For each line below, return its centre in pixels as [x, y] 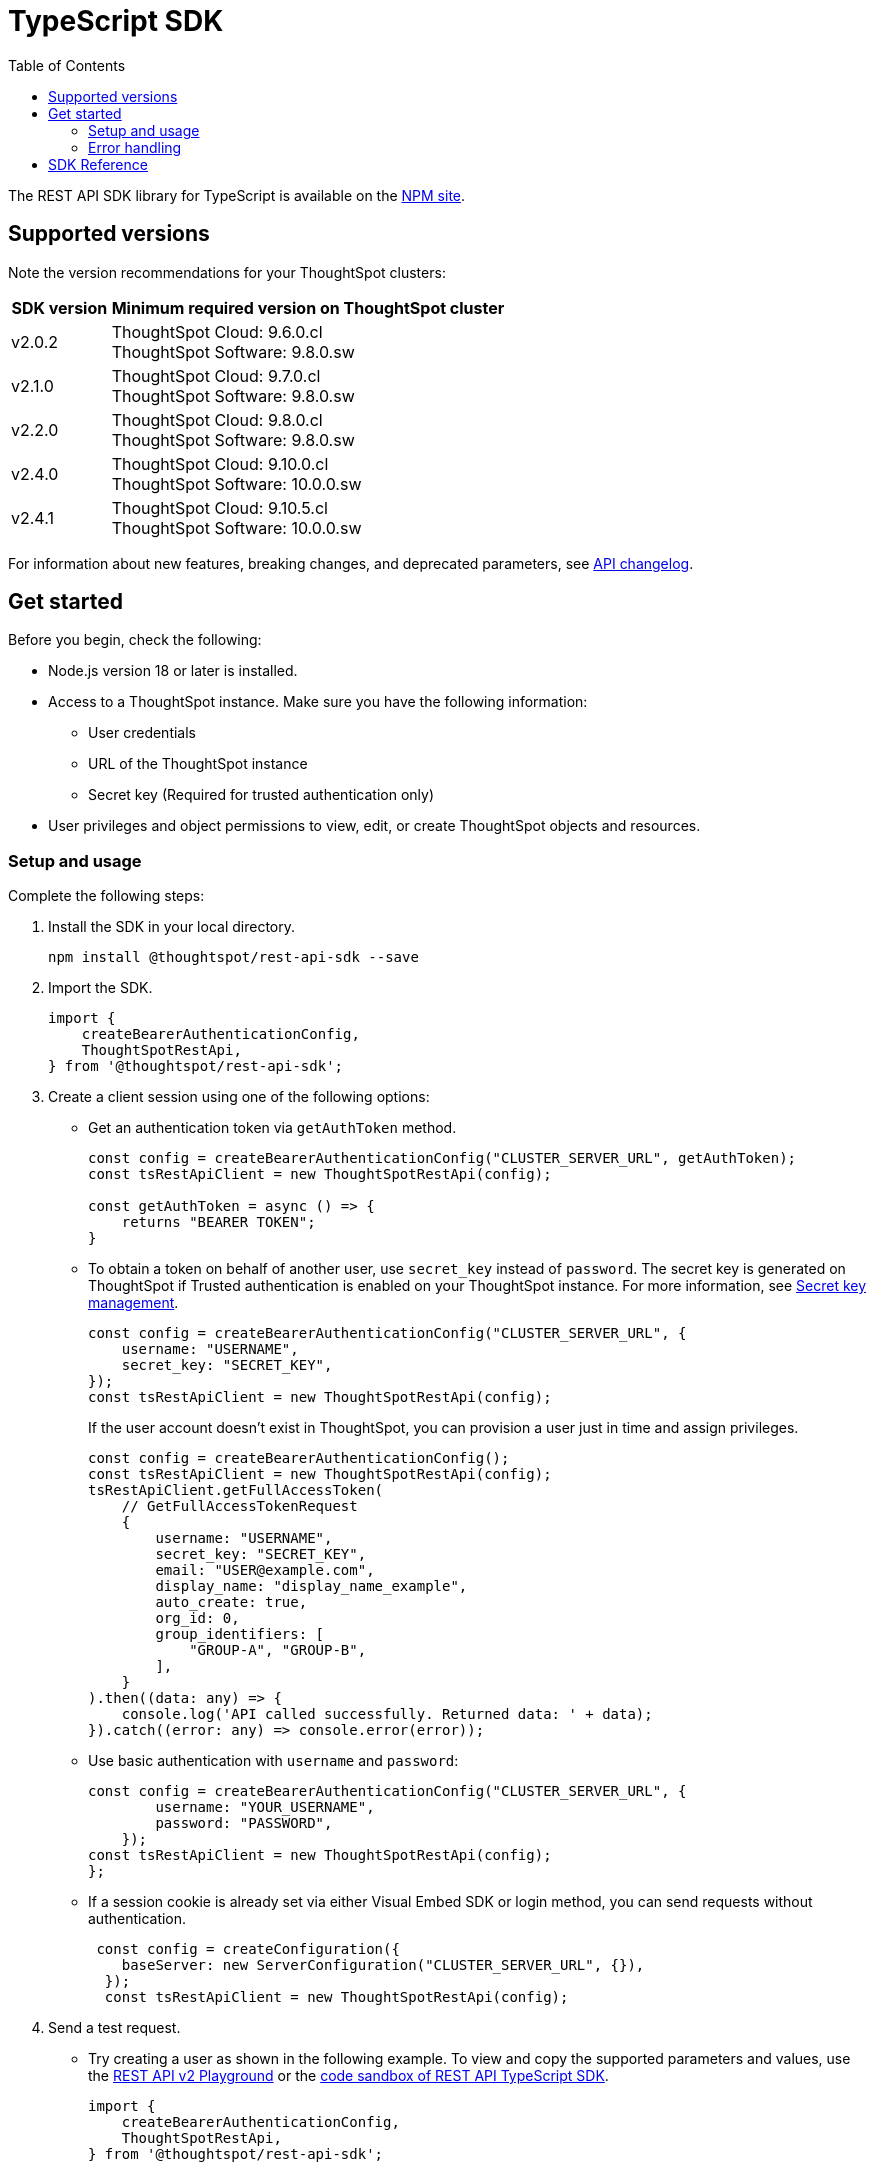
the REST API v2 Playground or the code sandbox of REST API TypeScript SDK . [348, 2076]
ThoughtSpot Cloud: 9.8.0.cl [217, 419]
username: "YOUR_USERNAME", [265, 1807]
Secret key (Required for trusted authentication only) [261, 795]
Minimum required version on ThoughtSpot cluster [308, 307]
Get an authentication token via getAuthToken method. [272, 1128]
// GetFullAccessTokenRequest [239, 1506]
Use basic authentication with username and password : [273, 1761]
